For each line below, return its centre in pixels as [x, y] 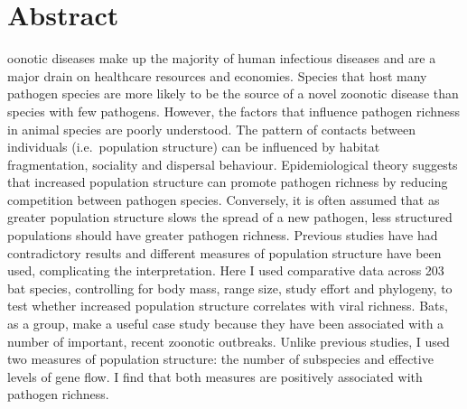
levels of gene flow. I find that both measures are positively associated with [215, 376]
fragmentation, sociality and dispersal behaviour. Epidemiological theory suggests [233, 164]
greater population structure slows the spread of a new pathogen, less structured [230, 217]
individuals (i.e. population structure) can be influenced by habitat [194, 147]
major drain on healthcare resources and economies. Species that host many [217, 75]
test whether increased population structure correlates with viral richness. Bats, [228, 306]
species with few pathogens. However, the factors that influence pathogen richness [234, 111]
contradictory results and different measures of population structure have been [224, 252]
